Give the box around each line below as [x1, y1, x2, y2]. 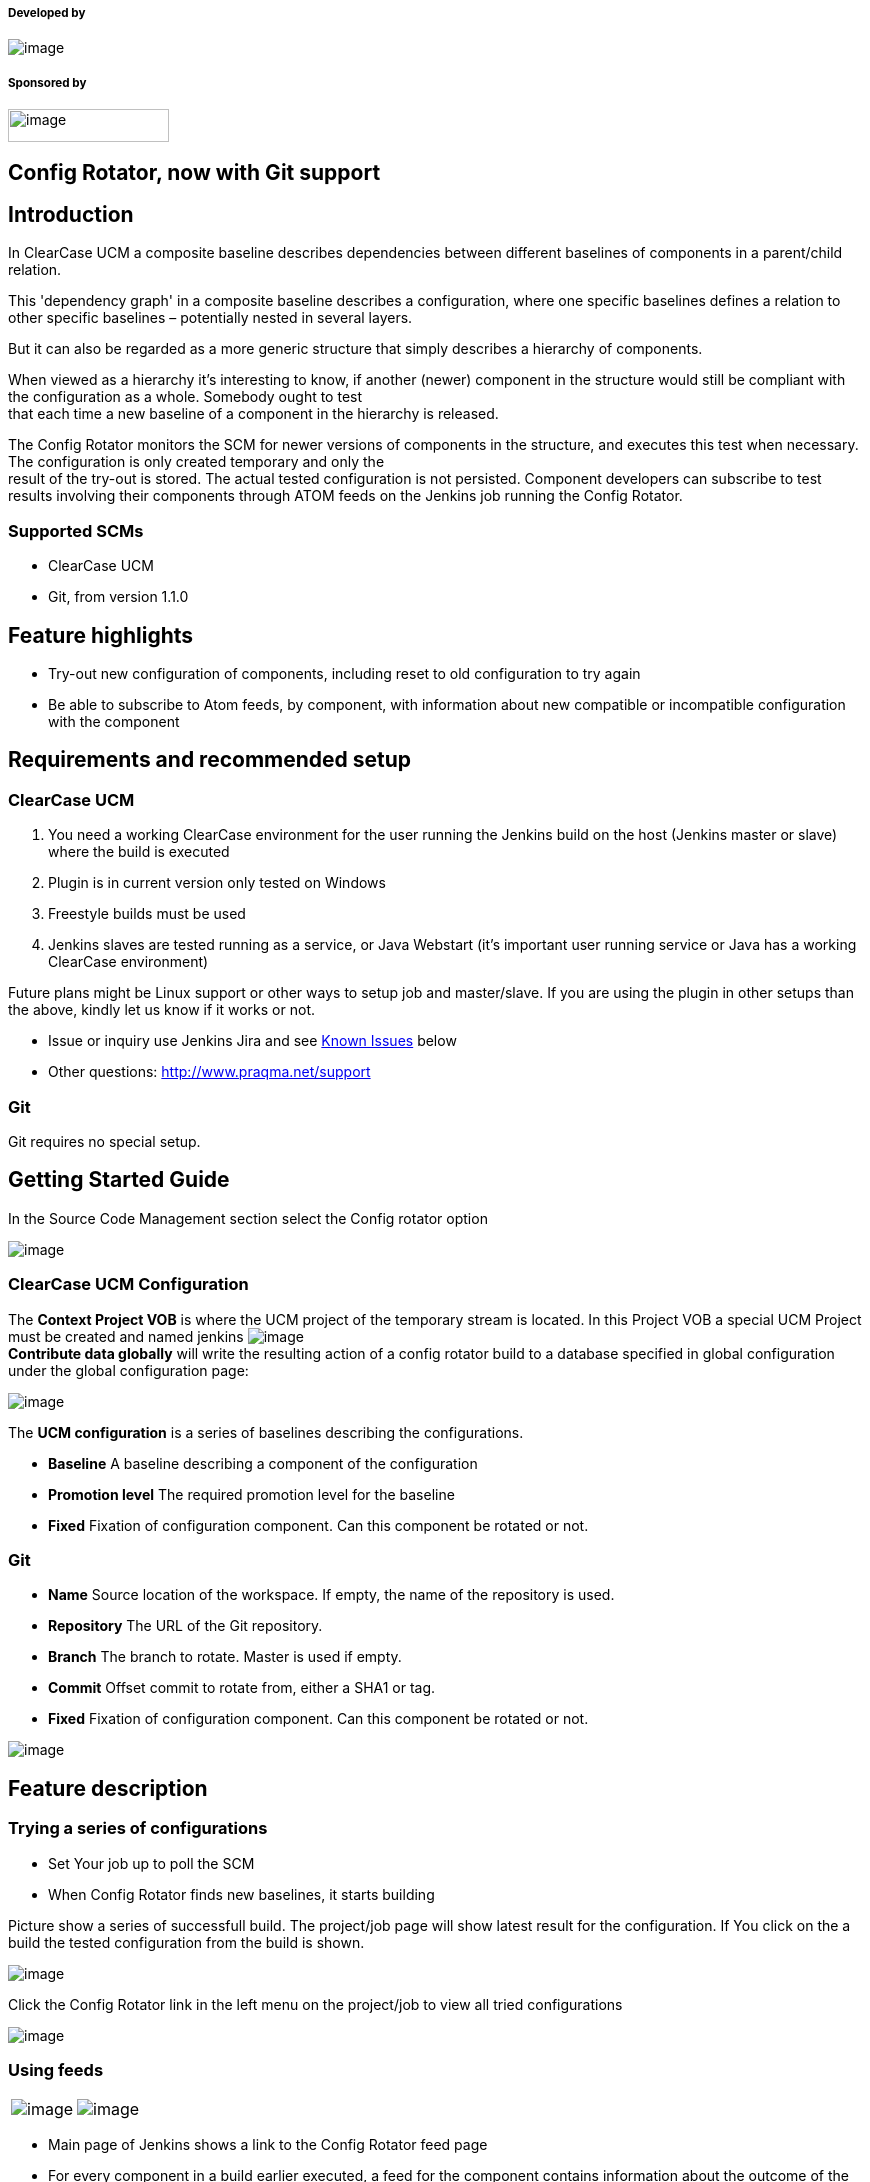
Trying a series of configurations [8, 1818, 268, 1839]
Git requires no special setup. [8, 1133, 201, 1150]
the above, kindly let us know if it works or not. [8, 1001, 315, 1019]
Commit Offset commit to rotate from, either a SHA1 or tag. [48, 1679, 436, 1697]
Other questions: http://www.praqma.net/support [48, 1063, 371, 1081]
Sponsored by [8, 75, 87, 90]
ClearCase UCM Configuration [8, 1274, 249, 1295]
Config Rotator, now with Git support [8, 159, 381, 185]
